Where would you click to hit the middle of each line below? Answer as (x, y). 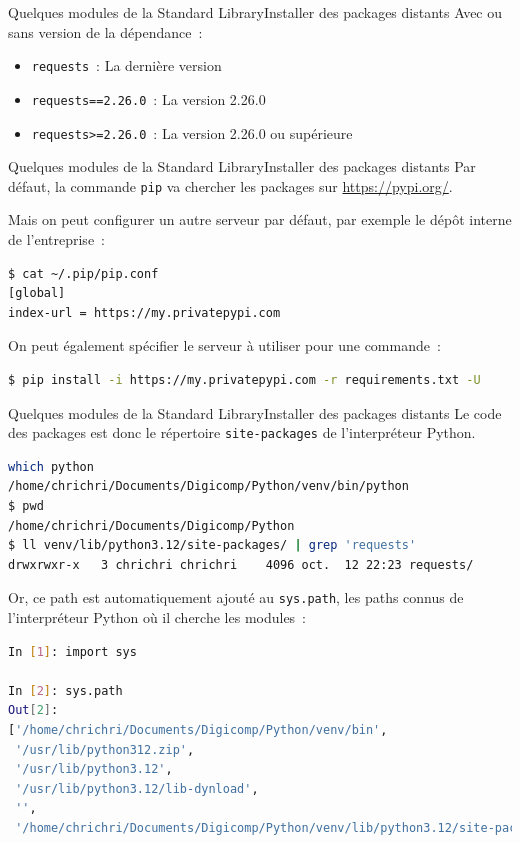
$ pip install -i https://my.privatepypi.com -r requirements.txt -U (244, 379)
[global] (37, 293)
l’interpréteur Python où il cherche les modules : (157, 617)
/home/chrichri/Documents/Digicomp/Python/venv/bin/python (208, 486)
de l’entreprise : (56, 239)
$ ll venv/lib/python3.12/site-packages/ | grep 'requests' (212, 545)
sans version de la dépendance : (105, 31)
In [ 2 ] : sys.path (65, 690)
